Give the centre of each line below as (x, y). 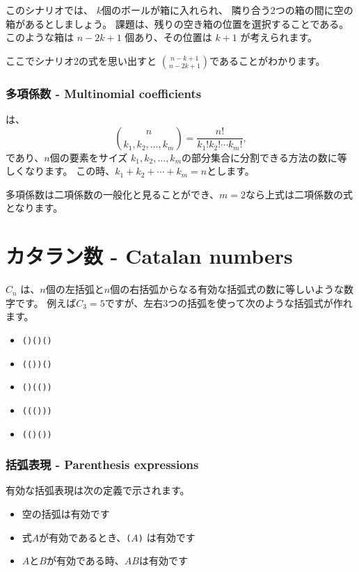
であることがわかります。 (268, 60)
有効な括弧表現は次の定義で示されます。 (98, 490)
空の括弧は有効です (66, 513)
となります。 (34, 208)
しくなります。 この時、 (61, 171)
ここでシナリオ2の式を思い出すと (81, 60)
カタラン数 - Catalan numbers (149, 256)
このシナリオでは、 (49, 10)
